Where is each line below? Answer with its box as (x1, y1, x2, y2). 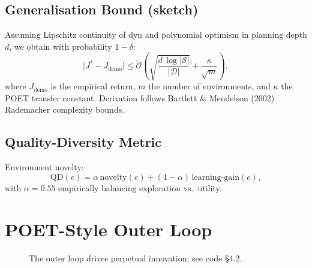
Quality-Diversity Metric (5, 133, 162, 151)
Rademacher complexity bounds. (5, 103, 125, 116)
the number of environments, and (148, 80, 271, 92)
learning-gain (191, 173, 239, 182)
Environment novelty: (5, 161, 84, 173)
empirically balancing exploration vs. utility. (58, 181, 222, 194)
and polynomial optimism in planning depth (145, 28, 307, 41)
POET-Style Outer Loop (5, 216, 212, 241)
